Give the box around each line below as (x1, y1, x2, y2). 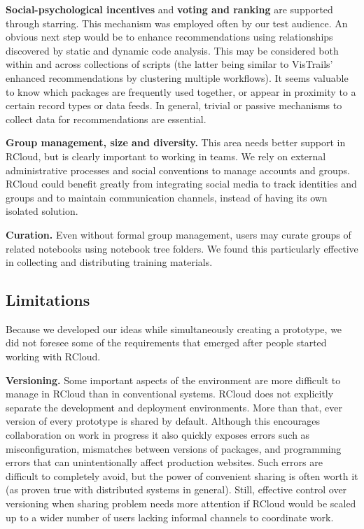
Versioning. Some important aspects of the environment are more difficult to (6, 372, 341, 387)
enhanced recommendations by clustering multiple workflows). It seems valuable (6, 70, 349, 85)
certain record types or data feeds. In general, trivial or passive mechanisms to (6, 98, 342, 113)
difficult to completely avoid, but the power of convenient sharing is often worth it (6, 468, 358, 483)
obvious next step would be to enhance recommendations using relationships (6, 29, 333, 44)
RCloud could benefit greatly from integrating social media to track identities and (6, 176, 357, 191)
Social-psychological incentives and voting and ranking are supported (6, 2, 333, 16)
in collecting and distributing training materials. (6, 255, 213, 269)
